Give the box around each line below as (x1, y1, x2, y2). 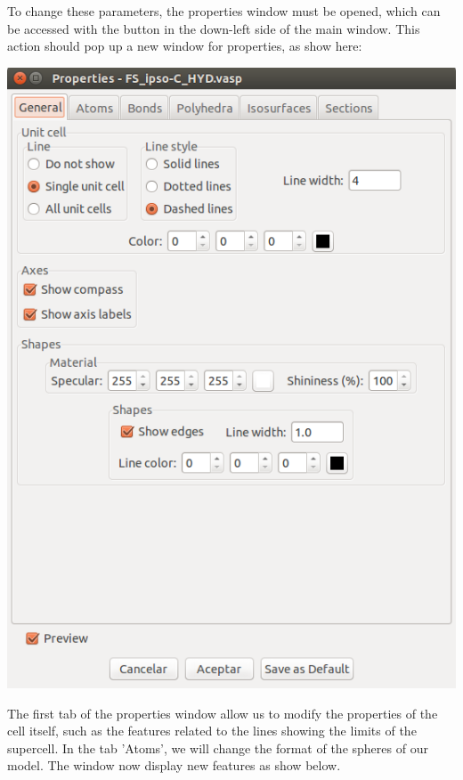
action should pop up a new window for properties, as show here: (7, 37, 362, 55)
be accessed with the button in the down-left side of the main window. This (7, 19, 420, 37)
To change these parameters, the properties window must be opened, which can (7, 2, 441, 20)
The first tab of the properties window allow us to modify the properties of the (7, 703, 438, 722)
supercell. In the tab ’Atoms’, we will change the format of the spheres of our (7, 738, 428, 757)
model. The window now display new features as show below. (7, 756, 341, 775)
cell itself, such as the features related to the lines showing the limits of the (7, 721, 417, 740)
